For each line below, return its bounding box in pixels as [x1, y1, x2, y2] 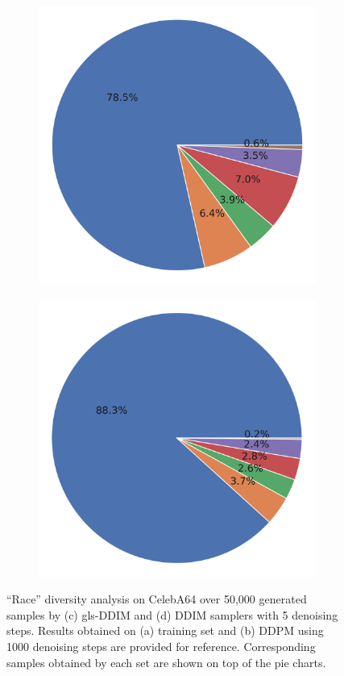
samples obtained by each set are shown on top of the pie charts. [6, 653, 326, 670]
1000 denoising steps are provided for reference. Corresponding [6, 637, 316, 654]
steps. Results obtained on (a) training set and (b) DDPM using [6, 622, 324, 639]
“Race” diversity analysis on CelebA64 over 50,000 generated [6, 590, 307, 607]
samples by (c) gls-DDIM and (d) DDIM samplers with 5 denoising [6, 606, 338, 623]
